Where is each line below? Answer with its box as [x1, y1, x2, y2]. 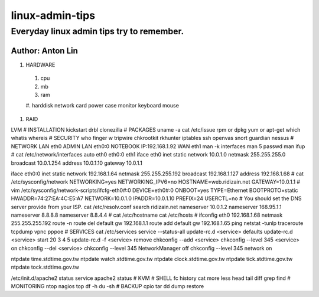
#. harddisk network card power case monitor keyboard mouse [25, 102, 180, 109]
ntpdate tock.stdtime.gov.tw [11, 263, 80, 271]
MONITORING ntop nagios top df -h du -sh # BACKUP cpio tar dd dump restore [11, 283, 204, 290]
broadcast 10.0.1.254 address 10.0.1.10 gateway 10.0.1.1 [11, 159, 143, 167]
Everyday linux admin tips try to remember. [11, 26, 184, 37]
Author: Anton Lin [11, 45, 78, 56]
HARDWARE [25, 61, 56, 68]
